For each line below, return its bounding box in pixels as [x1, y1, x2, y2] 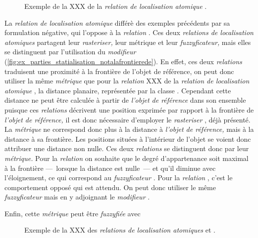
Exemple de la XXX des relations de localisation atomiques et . [24, 225, 215, 235]
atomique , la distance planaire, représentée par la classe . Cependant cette [4, 85, 231, 95]
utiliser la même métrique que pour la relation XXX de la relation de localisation [4, 76, 250, 86]
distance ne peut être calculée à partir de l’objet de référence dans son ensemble [4, 95, 246, 105]
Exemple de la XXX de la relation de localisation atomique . [24, 1, 207, 11]
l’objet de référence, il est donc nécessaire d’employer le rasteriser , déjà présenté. [4, 114, 251, 124]
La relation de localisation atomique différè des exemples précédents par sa [4, 17, 230, 28]
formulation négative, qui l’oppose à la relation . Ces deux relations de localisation [4, 27, 254, 38]
